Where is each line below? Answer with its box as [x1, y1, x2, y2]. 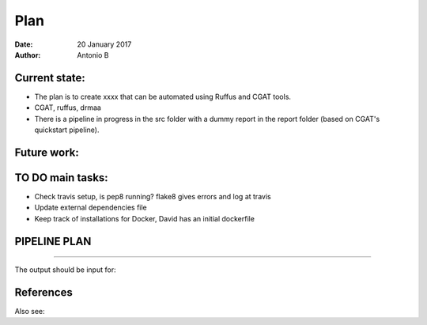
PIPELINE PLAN [14, 234, 92, 248]
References [14, 285, 73, 299]
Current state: [14, 71, 86, 85]
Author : [14, 50, 41, 59]
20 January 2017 [77, 40, 132, 49]
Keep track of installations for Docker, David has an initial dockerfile [34, 214, 255, 223]
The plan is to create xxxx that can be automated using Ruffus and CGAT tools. [34, 92, 292, 101]
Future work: [14, 145, 79, 159]
